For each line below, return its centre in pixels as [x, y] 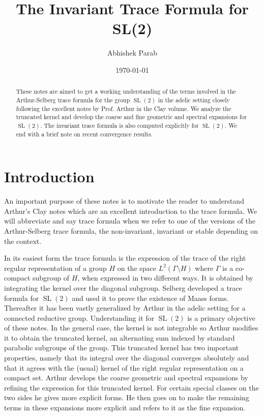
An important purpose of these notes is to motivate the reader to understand [124, 201]
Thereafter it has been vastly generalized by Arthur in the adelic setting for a [125, 308]
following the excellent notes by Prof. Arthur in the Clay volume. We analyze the [124, 108]
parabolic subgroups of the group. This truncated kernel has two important [122, 348]
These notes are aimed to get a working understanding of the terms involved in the [126, 91]
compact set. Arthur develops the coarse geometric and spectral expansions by [126, 378]
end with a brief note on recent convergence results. [84, 134]
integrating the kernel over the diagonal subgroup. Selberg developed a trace [123, 287]
